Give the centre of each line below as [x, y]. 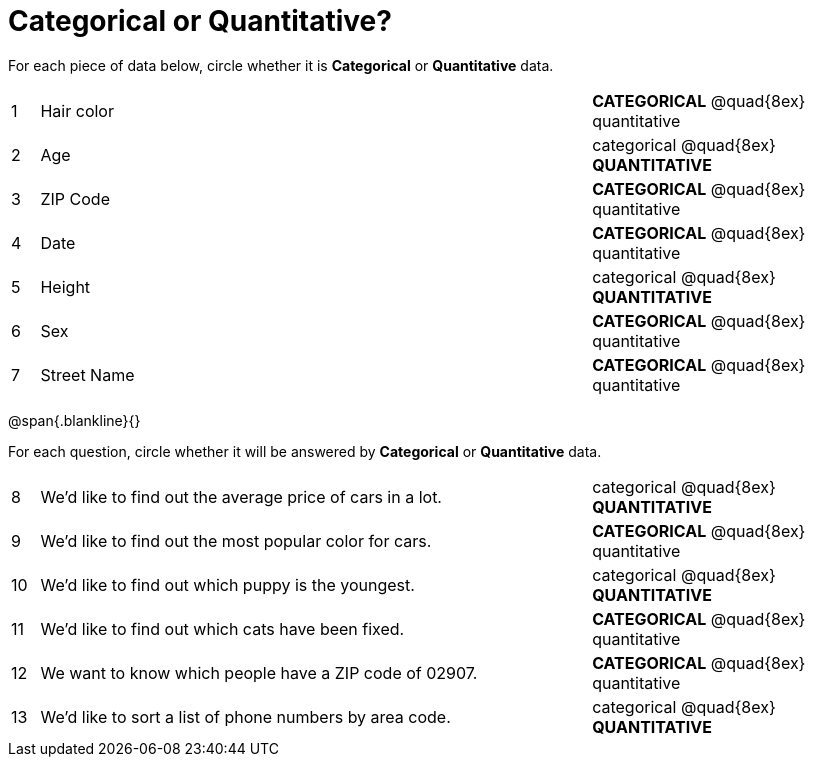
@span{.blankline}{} [74, 420]
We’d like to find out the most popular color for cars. [236, 540]
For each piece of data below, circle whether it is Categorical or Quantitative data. [281, 65]
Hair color [77, 110]
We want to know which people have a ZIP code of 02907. [259, 672]
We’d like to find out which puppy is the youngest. [227, 584]
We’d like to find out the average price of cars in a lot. [241, 496]
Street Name [87, 374]
